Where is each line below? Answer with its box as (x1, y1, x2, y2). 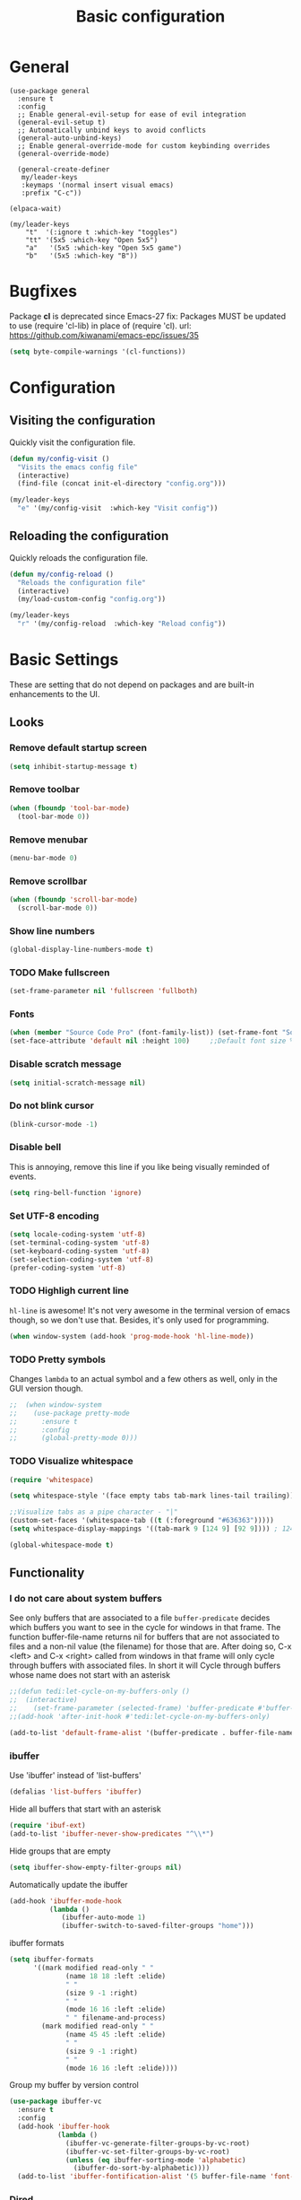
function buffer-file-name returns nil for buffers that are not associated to (9, 1631, 280, 1643)
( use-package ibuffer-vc (9, 2097, 102, 2106)
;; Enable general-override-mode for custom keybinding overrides (17, 141, 271, 150)
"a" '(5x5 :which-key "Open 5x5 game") (25, 243, 182, 252)
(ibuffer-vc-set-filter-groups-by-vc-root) (65, 2147, 230, 2156)
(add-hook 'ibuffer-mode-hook (9, 1896, 123, 1906)
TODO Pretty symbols (9, 1353, 106, 1366)
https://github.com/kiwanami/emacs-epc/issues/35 (9, 329, 200, 340)
